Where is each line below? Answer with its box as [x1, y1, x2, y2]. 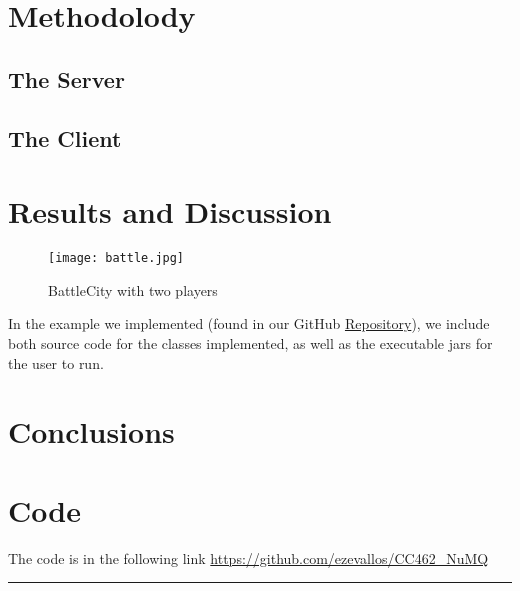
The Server [8, 63, 125, 94]
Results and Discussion [8, 191, 332, 232]
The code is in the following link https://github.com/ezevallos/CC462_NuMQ [8, 547, 489, 568]
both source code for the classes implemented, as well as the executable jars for [8, 332, 493, 353]
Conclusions [8, 411, 175, 452]
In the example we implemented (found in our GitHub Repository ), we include [8, 313, 490, 334]
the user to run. [8, 352, 104, 373]
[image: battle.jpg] [48, 251, 185, 266]
